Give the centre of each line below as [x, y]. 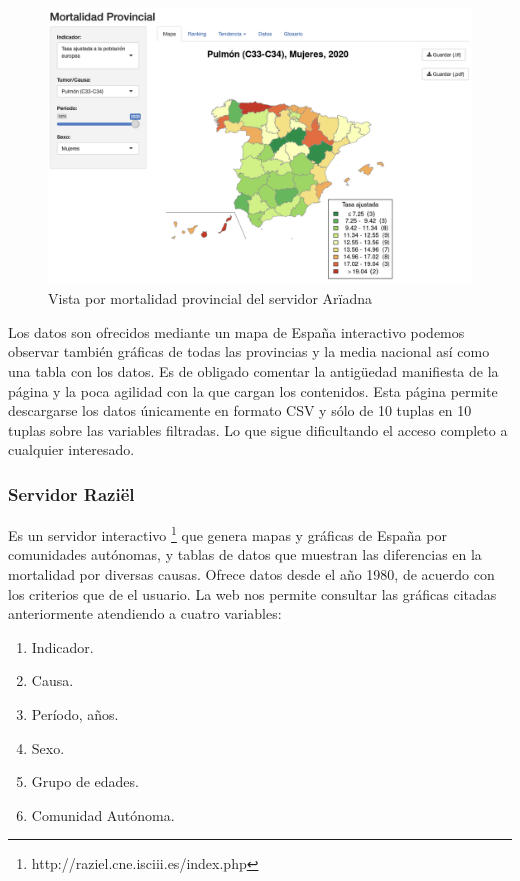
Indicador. [62, 646]
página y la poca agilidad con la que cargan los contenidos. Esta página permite [253, 390]
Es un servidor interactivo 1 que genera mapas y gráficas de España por [227, 533]
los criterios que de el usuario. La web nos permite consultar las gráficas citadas [252, 593]
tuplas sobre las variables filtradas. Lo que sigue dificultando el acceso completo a [258, 429]
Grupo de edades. [85, 781]
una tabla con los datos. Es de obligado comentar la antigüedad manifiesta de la [253, 370]
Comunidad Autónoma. [103, 814]
